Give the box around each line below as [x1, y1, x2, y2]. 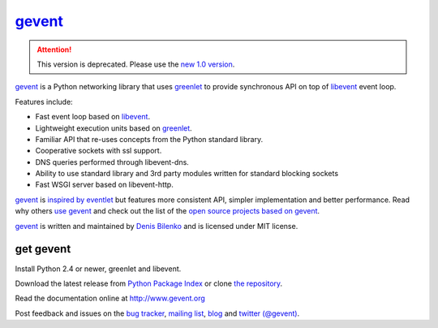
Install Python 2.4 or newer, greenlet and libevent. [15, 264, 182, 274]
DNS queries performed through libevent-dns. [35, 157, 190, 166]
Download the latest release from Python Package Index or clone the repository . [15, 278, 283, 288]
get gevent [15, 242, 71, 256]
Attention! [36, 45, 72, 54]
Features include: [15, 97, 73, 106]
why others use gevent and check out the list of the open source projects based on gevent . [15, 206, 320, 216]
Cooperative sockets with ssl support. [35, 146, 162, 156]
